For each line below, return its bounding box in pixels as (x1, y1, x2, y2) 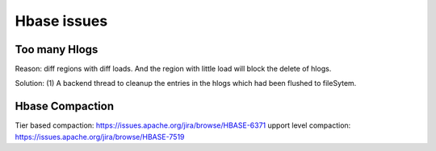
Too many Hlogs (15, 43, 99, 56)
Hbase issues (15, 12, 108, 30)
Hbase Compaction (15, 100, 115, 113)
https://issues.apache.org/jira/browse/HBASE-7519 (15, 132, 185, 141)
